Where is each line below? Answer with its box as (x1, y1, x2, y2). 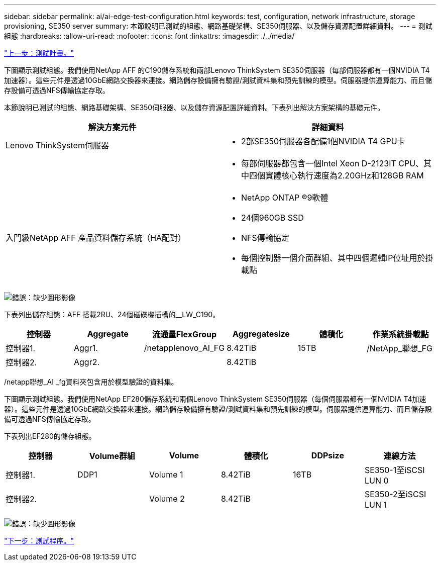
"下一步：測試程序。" (4, 536, 74, 545)
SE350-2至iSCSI (364, 489, 426, 499)
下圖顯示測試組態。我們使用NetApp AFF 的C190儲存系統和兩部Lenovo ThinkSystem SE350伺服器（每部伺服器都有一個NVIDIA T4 (4, 66, 430, 74)
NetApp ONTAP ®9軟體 (241, 193, 328, 203)
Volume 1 (149, 469, 183, 480)
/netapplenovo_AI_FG (144, 343, 225, 353)
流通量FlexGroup (152, 329, 217, 339)
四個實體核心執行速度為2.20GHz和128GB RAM (249, 170, 424, 180)
